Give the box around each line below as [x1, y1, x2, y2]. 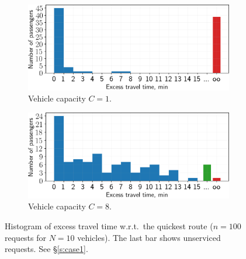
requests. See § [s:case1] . [5, 243, 88, 255]
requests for [5, 231, 47, 243]
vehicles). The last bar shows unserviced [77, 231, 221, 243]
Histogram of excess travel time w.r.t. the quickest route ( [5, 219, 213, 232]
